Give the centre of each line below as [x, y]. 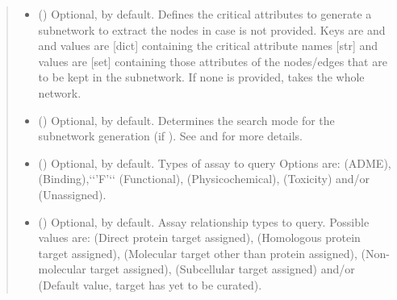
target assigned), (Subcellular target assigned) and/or [222, 269]
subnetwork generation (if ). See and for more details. [170, 136]
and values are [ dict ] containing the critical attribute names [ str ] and [208, 46]
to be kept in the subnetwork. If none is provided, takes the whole [201, 77]
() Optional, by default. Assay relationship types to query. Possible [204, 221]
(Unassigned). [72, 194]
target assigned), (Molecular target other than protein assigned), [198, 253]
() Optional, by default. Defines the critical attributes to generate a [205, 14]
